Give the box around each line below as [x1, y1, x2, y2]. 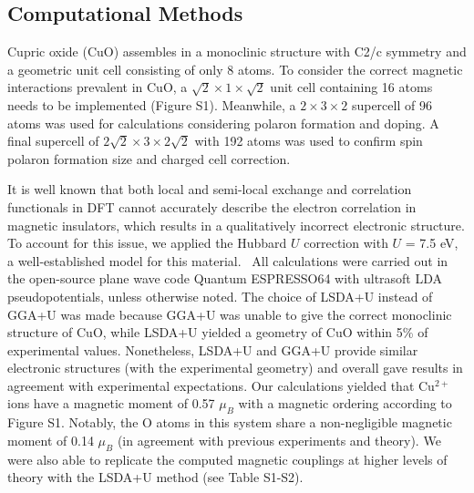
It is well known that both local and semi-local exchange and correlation [7, 180, 412, 199]
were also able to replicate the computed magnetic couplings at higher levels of [7, 449, 448, 468]
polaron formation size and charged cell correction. [7, 149, 291, 168]
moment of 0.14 [7, 430, 94, 449]
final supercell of [7, 131, 99, 150]
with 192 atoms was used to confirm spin [194, 131, 423, 150]
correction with [304, 233, 388, 252]
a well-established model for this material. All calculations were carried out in [7, 251, 448, 270]
